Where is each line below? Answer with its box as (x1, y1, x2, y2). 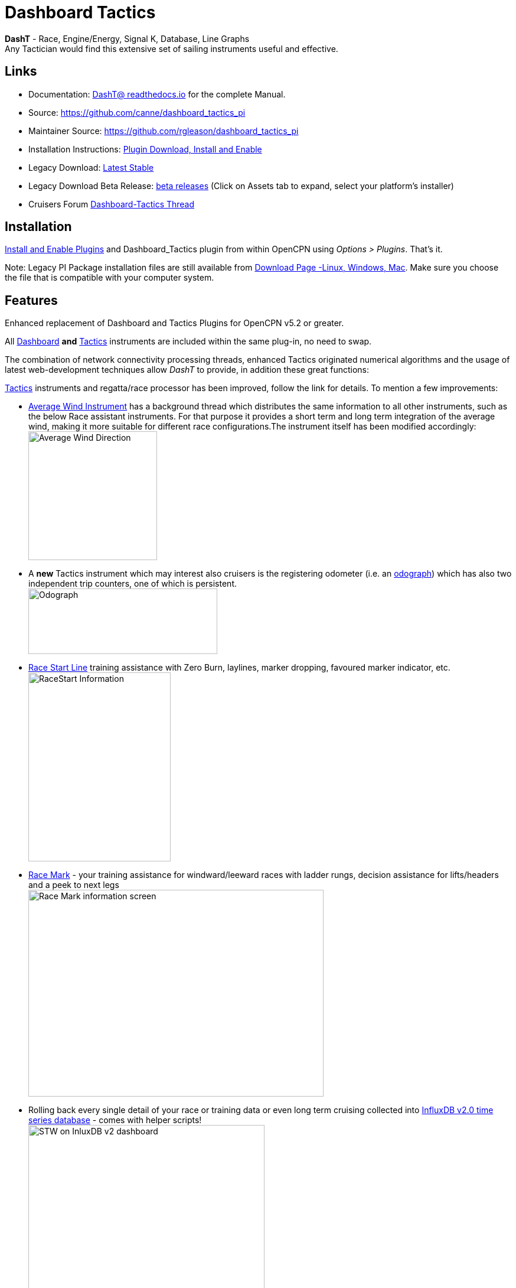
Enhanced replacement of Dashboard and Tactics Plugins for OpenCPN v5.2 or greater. (5, 318, 344, 328)
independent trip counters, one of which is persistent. (28, 578, 237, 589)
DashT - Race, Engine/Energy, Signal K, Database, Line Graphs (5, 33, 250, 44)
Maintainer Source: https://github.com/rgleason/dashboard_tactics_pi (28, 125, 299, 136)
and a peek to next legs (28, 880, 119, 890)
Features (5, 292, 58, 308)
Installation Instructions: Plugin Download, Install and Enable (28, 144, 262, 154)
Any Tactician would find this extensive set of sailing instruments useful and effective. (5, 43, 338, 54)
